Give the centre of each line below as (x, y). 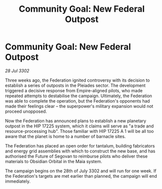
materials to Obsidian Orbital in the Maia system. (54, 161)
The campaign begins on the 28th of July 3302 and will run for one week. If (81, 171)
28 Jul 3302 (17, 71)
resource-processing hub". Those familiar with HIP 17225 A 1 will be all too (80, 131)
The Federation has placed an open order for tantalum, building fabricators (80, 146)
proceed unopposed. (26, 111)
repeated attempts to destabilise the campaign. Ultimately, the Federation (79, 96)
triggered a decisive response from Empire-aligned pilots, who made (74, 90)
